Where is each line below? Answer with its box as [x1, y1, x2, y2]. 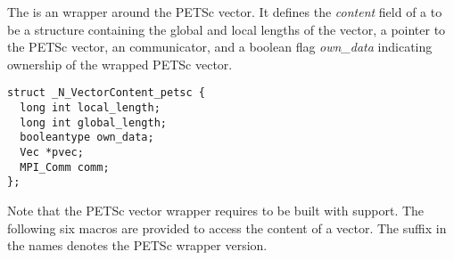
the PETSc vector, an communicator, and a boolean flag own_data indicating [7, 37, 433, 56]
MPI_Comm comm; [20, 160, 110, 174]
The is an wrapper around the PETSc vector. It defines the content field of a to [7, 3, 442, 20]
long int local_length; [20, 102, 161, 115]
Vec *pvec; [20, 146, 84, 158]
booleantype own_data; [20, 131, 154, 144]
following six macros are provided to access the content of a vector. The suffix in [7, 218, 447, 237]
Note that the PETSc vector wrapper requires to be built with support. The [7, 200, 425, 219]
